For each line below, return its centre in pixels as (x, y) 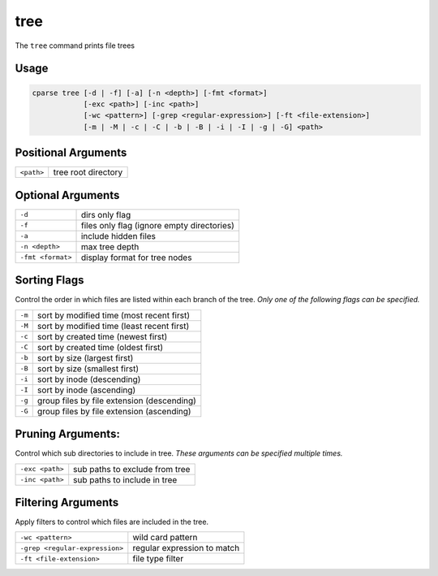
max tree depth (110, 246)
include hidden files (118, 236)
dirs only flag (106, 214)
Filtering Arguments (67, 502)
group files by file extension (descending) (116, 401)
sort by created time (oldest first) (100, 347)
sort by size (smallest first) (88, 368)
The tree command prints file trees (75, 45)
